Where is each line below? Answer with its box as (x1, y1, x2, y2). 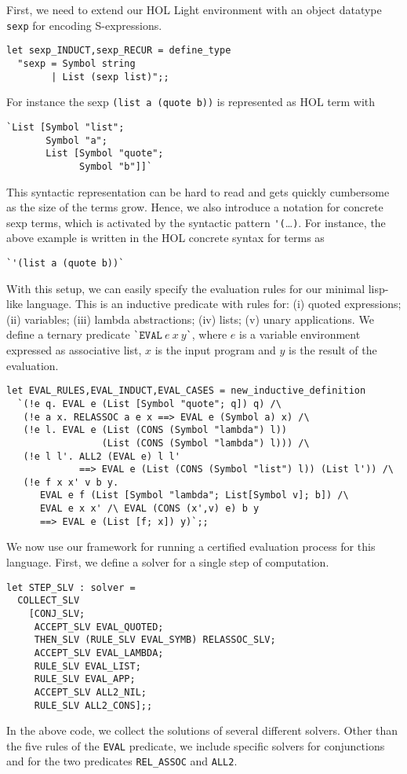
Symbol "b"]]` (79, 160, 153, 172)
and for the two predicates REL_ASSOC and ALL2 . (6, 753, 238, 769)
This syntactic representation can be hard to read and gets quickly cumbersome (6, 183, 390, 200)
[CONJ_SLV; (28, 607, 85, 619)
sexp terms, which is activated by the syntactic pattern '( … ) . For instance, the (6, 214, 386, 230)
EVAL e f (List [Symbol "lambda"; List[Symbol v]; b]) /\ (39, 490, 349, 501)
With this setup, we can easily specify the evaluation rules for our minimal (6, 280, 365, 296)
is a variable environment (239, 326, 361, 343)
